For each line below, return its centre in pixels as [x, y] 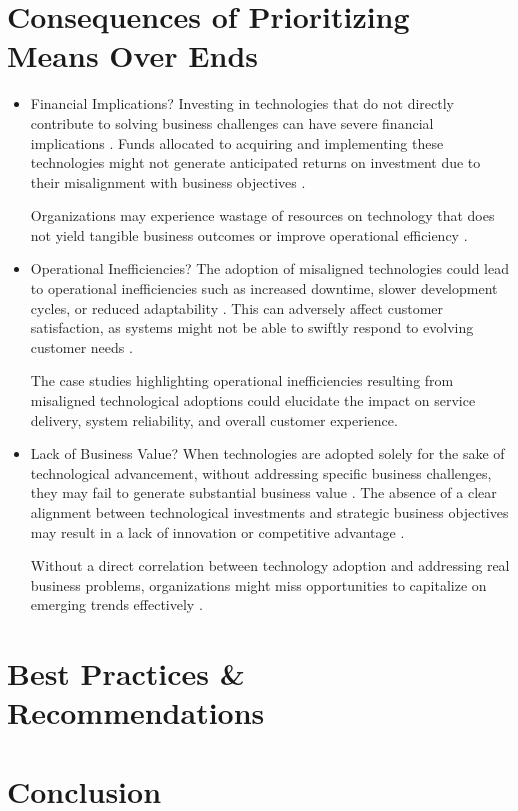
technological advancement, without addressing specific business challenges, [261, 472]
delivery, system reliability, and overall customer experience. [214, 419]
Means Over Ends [133, 55]
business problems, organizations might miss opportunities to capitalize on [258, 584]
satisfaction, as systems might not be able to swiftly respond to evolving [252, 327]
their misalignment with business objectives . [168, 181]
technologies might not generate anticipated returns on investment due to [255, 162]
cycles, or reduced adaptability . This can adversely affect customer [237, 307]
